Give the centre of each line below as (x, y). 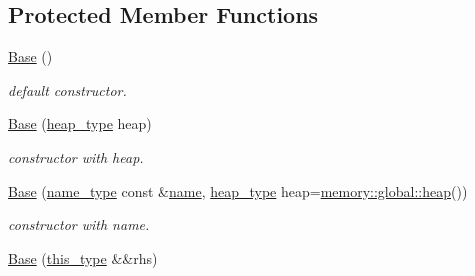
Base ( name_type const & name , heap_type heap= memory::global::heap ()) (238, 190)
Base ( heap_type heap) (80, 123)
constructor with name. (79, 224)
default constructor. (67, 89)
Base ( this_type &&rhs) (83, 257)
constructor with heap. (76, 156)
